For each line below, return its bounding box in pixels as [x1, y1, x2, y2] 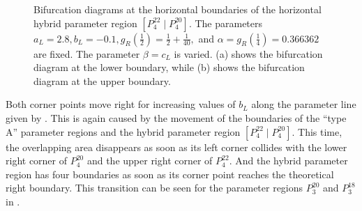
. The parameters [188, 15, 263, 30]
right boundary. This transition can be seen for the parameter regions [6, 180, 303, 195]
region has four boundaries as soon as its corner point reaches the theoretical [6, 166, 334, 181]
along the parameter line [251, 97, 356, 111]
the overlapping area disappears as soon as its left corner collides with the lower [6, 139, 347, 154]
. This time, [292, 124, 342, 139]
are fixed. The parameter [33, 46, 140, 61]
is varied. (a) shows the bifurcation [174, 46, 323, 61]
